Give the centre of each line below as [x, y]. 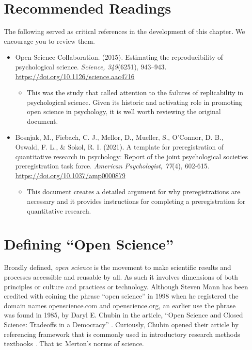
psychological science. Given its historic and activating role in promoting [134, 102]
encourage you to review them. [49, 41]
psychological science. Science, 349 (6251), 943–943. [91, 66]
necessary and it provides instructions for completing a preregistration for [136, 201]
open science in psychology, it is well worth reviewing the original [124, 111]
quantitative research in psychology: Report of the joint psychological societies [132, 156]
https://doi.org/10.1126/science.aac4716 [75, 76]
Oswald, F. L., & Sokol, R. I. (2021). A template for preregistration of [119, 147]
